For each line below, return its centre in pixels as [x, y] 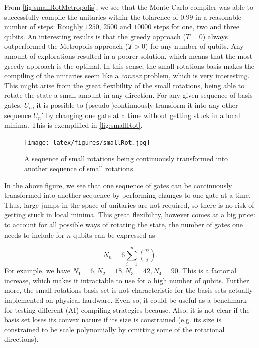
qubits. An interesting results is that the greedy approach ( [95, 36]
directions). [21, 339]
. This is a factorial [207, 270]
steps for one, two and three [196, 26]
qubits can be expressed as [114, 234]
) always [215, 36]
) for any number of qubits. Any [195, 46]
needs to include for [34, 234]
